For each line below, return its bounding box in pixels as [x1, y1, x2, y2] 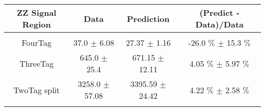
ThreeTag [19, 57, 54, 69]
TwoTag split [13, 84, 60, 96]
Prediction [127, 12, 170, 24]
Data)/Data [195, 18, 244, 30]
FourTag [21, 37, 51, 48]
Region [22, 18, 51, 30]
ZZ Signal [17, 7, 57, 18]
